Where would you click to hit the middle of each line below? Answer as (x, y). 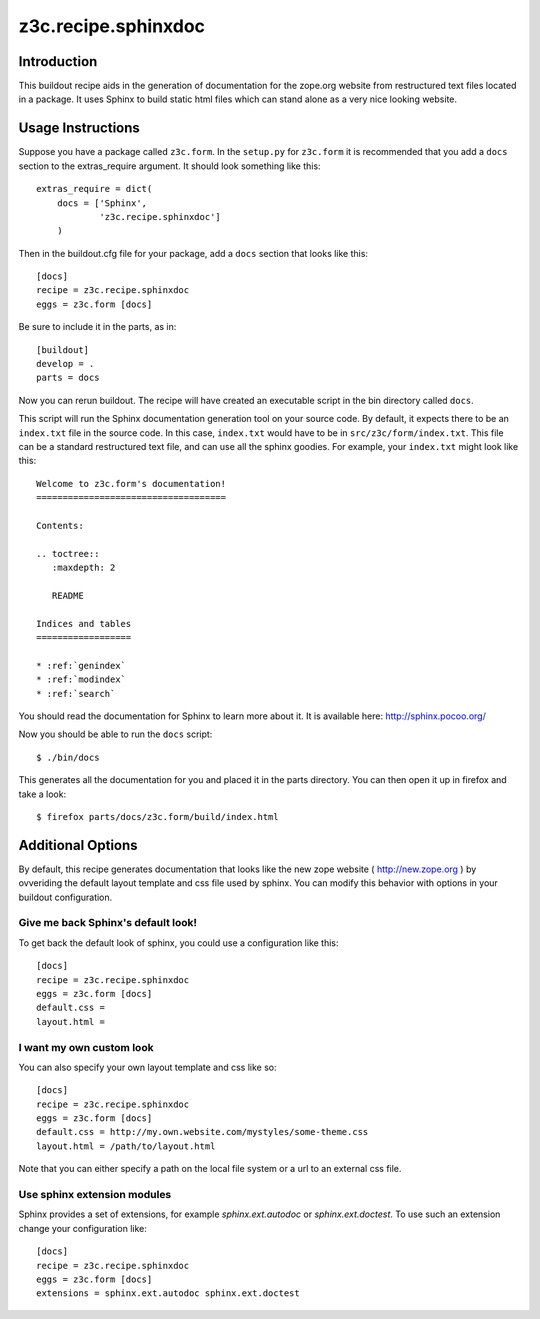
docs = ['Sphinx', (102, 203)
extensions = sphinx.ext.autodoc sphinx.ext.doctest (168, 1293)
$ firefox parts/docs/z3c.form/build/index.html (157, 816)
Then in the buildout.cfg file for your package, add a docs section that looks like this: (193, 253)
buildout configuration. (65, 897)
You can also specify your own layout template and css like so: (147, 1067)
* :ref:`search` (76, 693)
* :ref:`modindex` (81, 679)
